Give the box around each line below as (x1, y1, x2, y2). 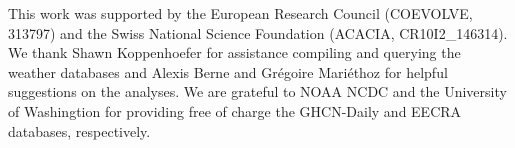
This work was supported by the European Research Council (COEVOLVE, (8, 3, 473, 23)
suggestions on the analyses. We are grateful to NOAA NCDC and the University (8, 81, 507, 102)
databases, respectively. (8, 120, 151, 141)
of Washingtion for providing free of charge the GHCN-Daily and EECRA (8, 100, 462, 121)
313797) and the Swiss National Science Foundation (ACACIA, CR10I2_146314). (8, 22, 508, 43)
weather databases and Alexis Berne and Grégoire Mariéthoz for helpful (8, 61, 448, 82)
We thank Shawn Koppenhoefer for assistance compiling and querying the (8, 42, 461, 63)
